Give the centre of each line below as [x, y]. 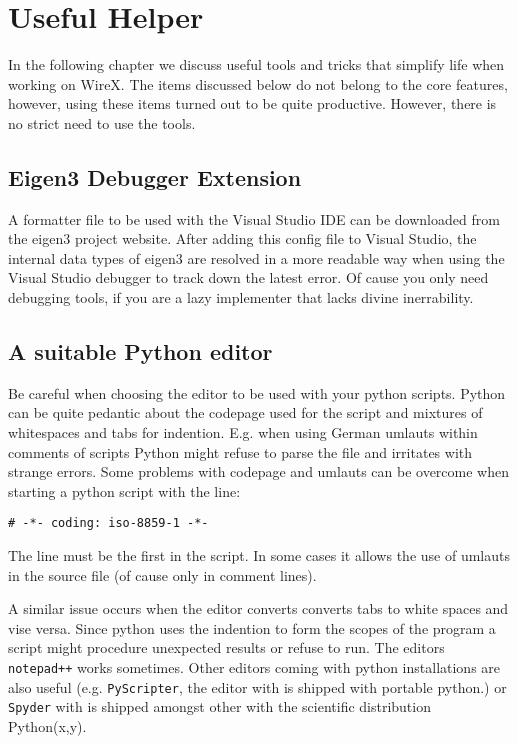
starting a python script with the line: [124, 490]
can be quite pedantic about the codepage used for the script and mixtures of [245, 412]
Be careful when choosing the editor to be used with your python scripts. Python [257, 392]
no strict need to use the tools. [102, 122]
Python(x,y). [47, 726]
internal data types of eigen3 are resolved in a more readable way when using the [256, 257]
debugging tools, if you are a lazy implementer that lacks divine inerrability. [241, 297]
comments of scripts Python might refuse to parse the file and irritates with [240, 451]
